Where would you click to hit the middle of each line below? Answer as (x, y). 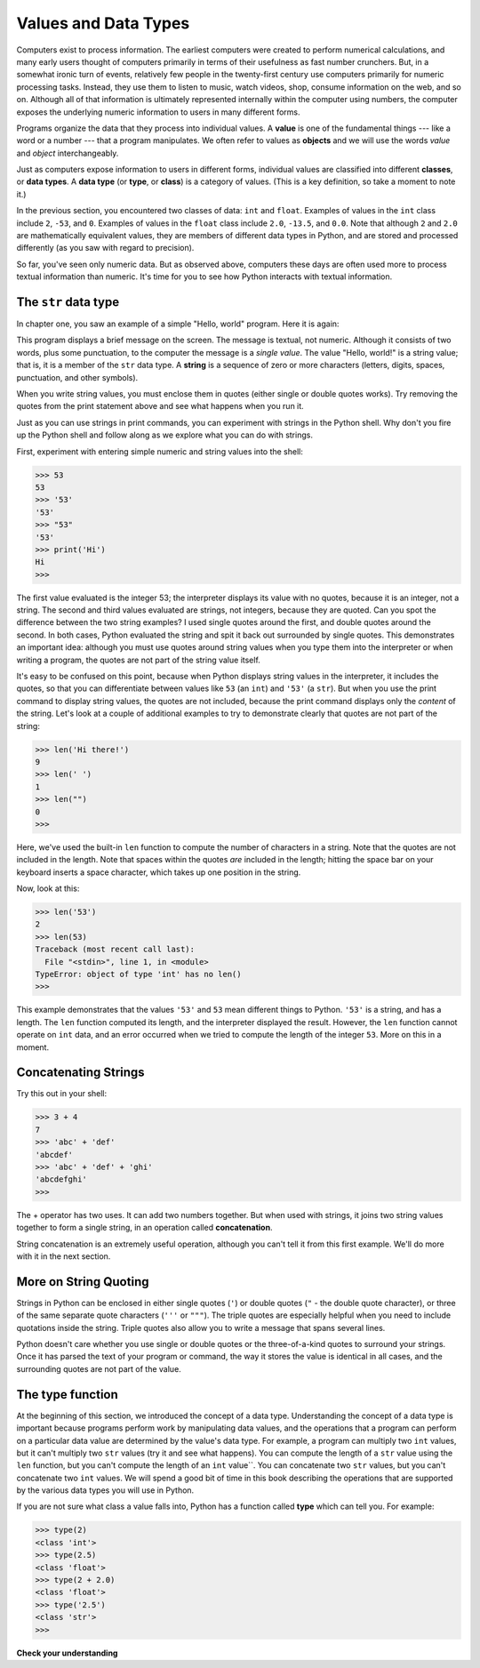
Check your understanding (67, 1653)
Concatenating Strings (81, 1073)
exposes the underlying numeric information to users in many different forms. (158, 112)
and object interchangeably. (68, 153)
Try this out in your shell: (62, 1094)
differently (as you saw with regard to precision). (105, 248)
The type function (68, 1395)
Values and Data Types (103, 23)
